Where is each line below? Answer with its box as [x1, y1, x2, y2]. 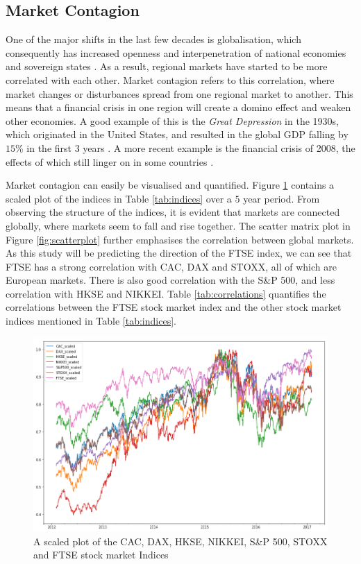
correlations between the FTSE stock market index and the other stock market [6, 300, 342, 314]
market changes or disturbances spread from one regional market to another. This [6, 86, 353, 101]
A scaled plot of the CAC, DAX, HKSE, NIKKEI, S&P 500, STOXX [33, 533, 328, 548]
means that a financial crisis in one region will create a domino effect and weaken [6, 100, 351, 114]
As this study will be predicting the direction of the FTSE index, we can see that [6, 246, 352, 260]
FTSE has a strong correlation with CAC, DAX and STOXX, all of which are [6, 259, 337, 273]
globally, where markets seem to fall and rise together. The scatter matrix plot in [6, 218, 351, 232]
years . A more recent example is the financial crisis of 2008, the [83, 140, 355, 155]
